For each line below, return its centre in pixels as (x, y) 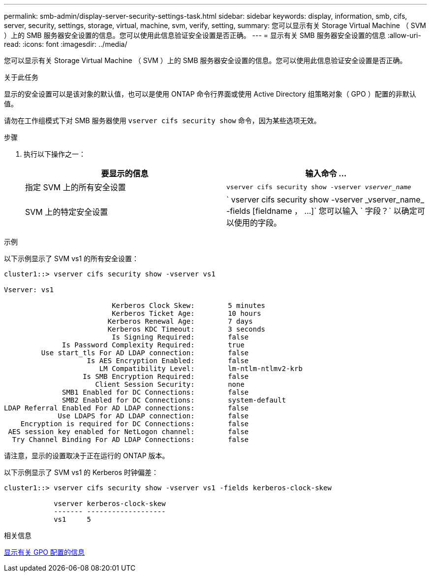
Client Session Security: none (170, 384)
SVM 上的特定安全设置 (67, 212)
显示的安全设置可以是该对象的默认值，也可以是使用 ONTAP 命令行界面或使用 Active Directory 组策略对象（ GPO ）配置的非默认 (210, 94)
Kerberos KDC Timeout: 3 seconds (186, 329)
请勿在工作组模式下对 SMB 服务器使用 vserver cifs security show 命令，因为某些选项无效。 (162, 120)
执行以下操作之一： (55, 154)
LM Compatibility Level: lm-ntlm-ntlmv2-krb (201, 369)
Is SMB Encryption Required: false (166, 376)
